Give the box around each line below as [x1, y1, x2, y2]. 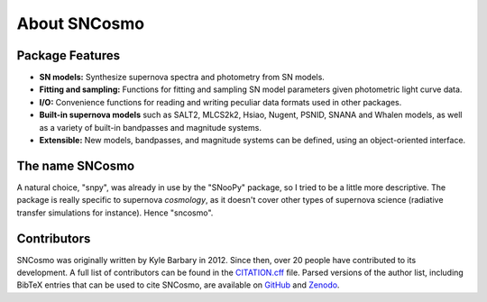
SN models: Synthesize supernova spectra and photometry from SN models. [39, 72, 325, 83]
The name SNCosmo [16, 158, 135, 173]
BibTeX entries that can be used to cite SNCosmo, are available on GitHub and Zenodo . [16, 279, 340, 290]
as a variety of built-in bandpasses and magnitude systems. [39, 122, 262, 133]
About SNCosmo [16, 14, 145, 33]
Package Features [16, 48, 121, 63]
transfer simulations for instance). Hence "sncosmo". [16, 207, 214, 218]
